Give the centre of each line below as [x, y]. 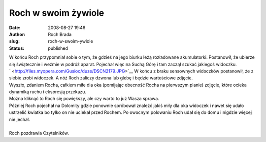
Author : [17, 34]
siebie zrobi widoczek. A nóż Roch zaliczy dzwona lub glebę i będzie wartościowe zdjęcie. [101, 78]
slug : [14, 41]
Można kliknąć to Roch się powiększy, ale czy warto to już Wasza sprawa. [84, 99]
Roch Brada [60, 34]
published [58, 48]
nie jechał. [19, 119]
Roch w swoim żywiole [57, 13]
